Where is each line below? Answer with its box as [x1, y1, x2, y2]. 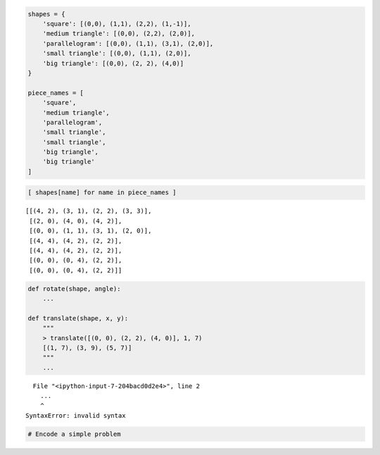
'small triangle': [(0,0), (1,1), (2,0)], [42, 49, 191, 58]
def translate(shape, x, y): [27, 314, 129, 322]
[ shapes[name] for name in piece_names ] [27, 189, 177, 197]
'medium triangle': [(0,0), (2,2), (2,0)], [42, 30, 195, 38]
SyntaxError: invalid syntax [25, 412, 126, 420]
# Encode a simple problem [27, 430, 121, 438]
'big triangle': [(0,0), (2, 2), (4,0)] [42, 59, 184, 67]
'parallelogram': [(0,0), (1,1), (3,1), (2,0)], [42, 39, 214, 47]
